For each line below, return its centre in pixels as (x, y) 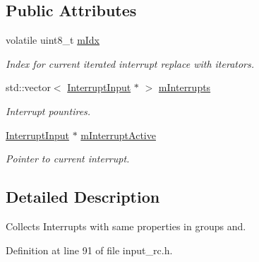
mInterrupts (185, 87)
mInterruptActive (118, 135)
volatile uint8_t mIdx (53, 40)
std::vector (28, 87)
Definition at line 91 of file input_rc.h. (89, 250)
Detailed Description (83, 197)
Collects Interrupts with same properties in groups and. (126, 226)
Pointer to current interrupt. (68, 159)
